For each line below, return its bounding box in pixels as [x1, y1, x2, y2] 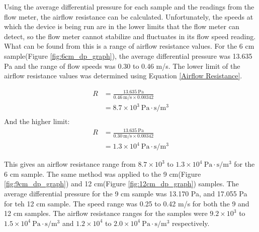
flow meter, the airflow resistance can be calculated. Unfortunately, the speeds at [4, 11, 253, 22]
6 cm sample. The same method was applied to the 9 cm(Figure [4, 168, 201, 179]
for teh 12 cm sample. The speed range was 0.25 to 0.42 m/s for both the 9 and [4, 198, 249, 208]
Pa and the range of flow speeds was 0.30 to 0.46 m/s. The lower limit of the [4, 60, 240, 71]
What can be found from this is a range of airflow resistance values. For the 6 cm [4, 41, 254, 51]
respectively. [172, 217, 210, 228]
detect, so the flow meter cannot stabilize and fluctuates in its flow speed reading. [4, 31, 256, 41]
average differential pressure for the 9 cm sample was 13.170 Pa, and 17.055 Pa [4, 188, 247, 198]
